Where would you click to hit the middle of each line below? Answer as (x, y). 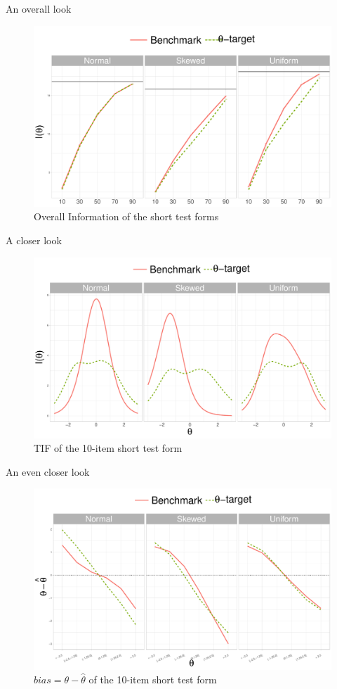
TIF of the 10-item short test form (108, 448)
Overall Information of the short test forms (126, 216)
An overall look (39, 8)
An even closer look (48, 471)
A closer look (34, 240)
